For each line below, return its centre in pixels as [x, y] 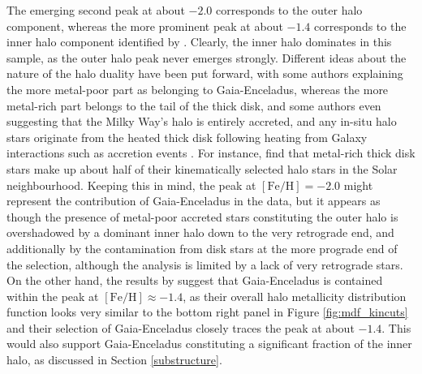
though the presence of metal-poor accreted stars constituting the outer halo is [202, 216]
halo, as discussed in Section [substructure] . [114, 360]
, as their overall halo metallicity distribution [295, 296]
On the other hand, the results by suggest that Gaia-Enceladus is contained [195, 280]
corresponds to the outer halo [289, 10]
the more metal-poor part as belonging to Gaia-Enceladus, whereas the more [198, 89]
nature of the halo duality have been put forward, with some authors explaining [205, 73]
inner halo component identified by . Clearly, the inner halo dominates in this [199, 42]
